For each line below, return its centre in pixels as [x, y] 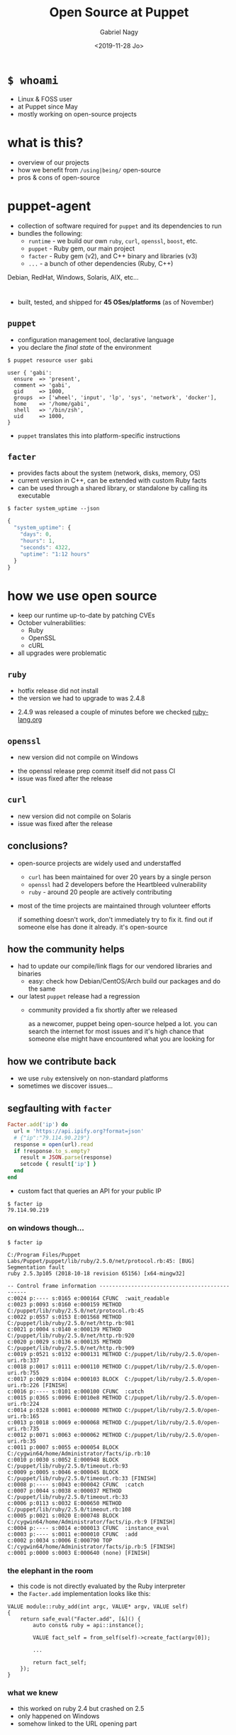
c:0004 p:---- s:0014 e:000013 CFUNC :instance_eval [89, 1529]
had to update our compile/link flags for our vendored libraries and [115, 966]
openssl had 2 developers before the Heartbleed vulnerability [118, 884]
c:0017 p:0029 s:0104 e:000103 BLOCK [63, 1379]
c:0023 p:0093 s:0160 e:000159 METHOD [64, 1305]
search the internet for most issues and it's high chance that [116, 1031]
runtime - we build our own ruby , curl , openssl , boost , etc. [113, 241]
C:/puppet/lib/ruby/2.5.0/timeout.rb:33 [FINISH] [82, 1479]
